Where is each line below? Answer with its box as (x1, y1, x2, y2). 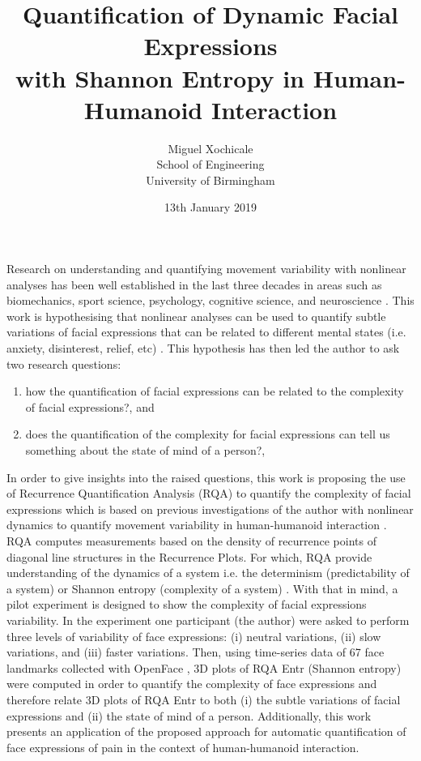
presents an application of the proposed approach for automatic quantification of (6, 723, 406, 740)
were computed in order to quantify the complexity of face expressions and (6, 675, 377, 692)
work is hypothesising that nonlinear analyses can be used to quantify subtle (6, 307, 386, 324)
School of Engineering (156, 156, 265, 173)
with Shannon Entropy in (15, 61, 304, 94)
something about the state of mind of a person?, (25, 442, 266, 458)
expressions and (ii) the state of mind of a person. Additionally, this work (6, 707, 372, 724)
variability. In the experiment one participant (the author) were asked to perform (6, 611, 410, 628)
